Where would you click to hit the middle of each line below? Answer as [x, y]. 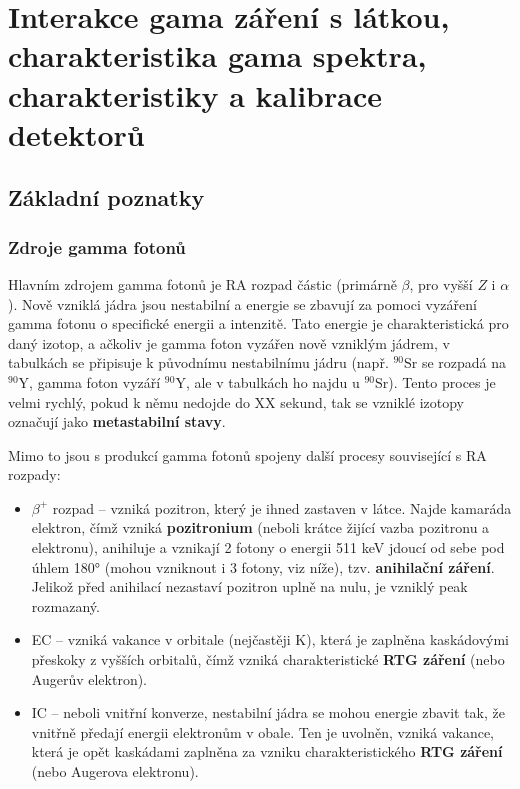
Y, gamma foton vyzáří [89, 381]
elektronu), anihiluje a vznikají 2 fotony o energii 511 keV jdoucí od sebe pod [268, 547]
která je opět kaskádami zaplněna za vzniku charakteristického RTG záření [267, 751]
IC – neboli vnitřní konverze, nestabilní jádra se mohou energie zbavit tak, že [268, 712]
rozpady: [34, 474]
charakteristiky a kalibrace [195, 94]
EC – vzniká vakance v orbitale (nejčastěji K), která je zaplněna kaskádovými [270, 639]
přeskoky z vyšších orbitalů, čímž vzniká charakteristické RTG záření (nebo [268, 659]
